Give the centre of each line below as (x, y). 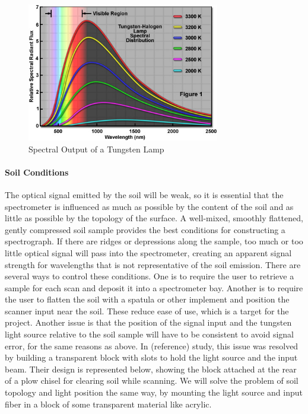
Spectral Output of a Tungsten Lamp (96, 149)
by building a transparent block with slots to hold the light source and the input (151, 357)
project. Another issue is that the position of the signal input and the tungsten (148, 322)
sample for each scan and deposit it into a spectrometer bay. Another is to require (154, 287)
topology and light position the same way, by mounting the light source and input (154, 392)
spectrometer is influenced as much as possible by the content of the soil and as (149, 206)
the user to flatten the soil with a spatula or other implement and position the (147, 299)
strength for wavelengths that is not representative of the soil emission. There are (153, 264)
